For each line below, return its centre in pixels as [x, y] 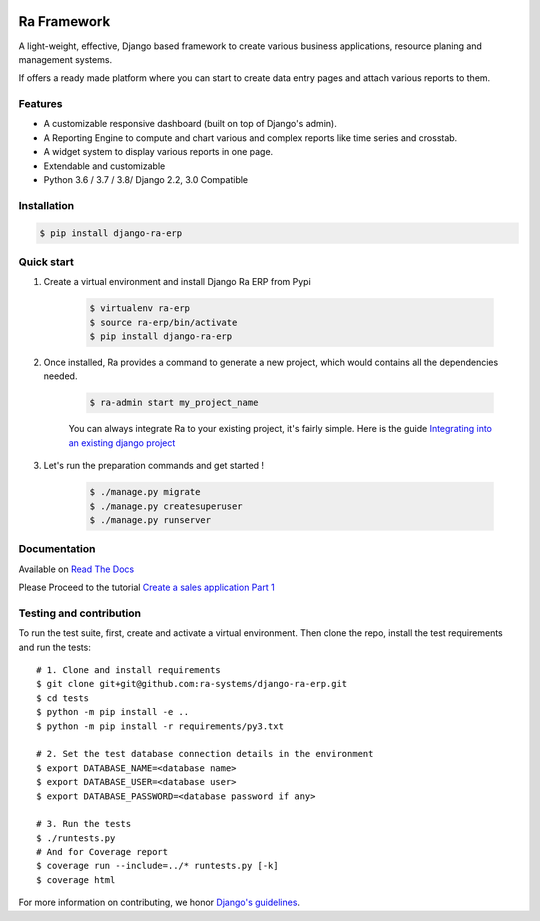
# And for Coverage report [102, 852]
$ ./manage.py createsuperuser [166, 506]
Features [40, 104]
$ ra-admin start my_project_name [174, 403]
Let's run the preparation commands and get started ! [154, 466]
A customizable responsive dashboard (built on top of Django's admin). [190, 124]
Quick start [46, 262]
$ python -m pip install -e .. [113, 712]
